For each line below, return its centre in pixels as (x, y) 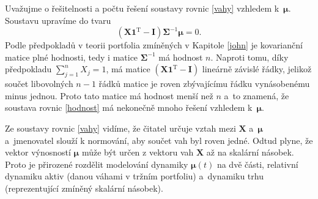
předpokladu (28, 69)
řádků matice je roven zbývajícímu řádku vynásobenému (204, 84)
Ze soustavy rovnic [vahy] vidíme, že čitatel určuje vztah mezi (120, 128)
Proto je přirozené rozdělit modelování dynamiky (97, 164)
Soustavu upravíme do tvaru (58, 20)
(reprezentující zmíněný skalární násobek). (84, 188)
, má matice (128, 69)
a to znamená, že (257, 95)
